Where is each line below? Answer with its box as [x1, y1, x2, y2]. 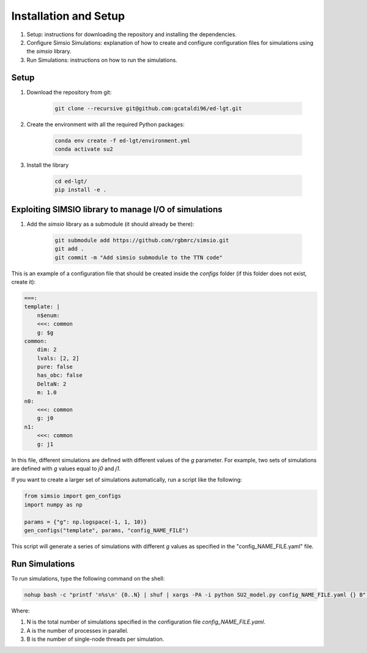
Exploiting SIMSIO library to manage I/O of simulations [11, 204, 223, 215]
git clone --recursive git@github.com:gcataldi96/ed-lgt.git [54, 105, 242, 112]
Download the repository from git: [26, 88, 112, 96]
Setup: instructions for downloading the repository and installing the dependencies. [26, 31, 237, 38]
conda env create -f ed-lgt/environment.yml [54, 137, 191, 144]
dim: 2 [37, 346, 57, 353]
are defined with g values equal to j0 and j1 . [11, 465, 121, 472]
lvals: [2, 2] [37, 354, 80, 362]
